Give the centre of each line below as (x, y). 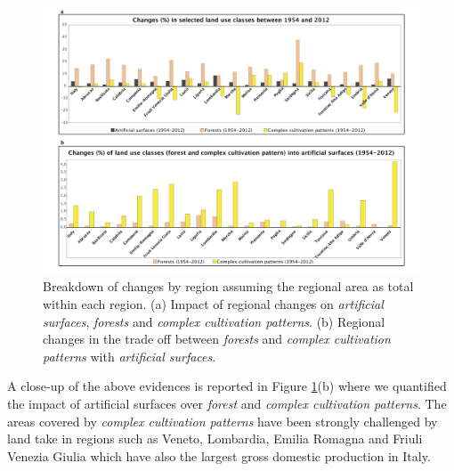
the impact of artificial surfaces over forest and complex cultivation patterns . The (227, 403)
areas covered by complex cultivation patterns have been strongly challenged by (223, 421)
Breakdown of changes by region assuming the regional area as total (228, 286)
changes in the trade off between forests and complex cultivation (217, 339)
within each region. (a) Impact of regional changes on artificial (213, 303)
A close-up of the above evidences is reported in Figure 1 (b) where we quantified (227, 386)
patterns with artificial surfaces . (130, 356)
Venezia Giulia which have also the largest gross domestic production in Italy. (219, 455)
